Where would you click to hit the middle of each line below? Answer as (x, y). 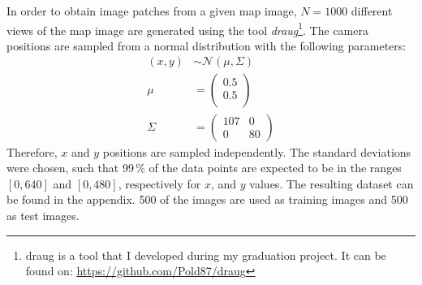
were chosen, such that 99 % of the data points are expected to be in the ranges (204, 168)
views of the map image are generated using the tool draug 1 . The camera (187, 28)
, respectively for (159, 183)
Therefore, (32, 151)
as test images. (43, 215)
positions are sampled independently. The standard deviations (257, 151)
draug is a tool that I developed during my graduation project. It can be (206, 255)
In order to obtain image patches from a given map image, (152, 11)
